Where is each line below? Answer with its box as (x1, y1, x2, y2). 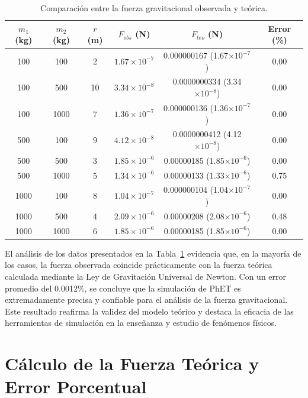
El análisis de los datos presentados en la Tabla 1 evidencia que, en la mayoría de (5, 247, 301, 259)
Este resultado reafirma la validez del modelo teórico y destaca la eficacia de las (5, 305, 294, 317)
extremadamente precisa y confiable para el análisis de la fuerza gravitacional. (5, 293, 288, 306)
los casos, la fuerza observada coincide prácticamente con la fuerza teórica (5, 258, 272, 271)
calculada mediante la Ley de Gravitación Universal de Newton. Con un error (5, 270, 287, 283)
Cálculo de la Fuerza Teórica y (5, 351, 259, 376)
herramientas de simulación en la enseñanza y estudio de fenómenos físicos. (5, 316, 277, 329)
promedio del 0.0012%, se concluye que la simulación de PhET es (5, 281, 241, 294)
